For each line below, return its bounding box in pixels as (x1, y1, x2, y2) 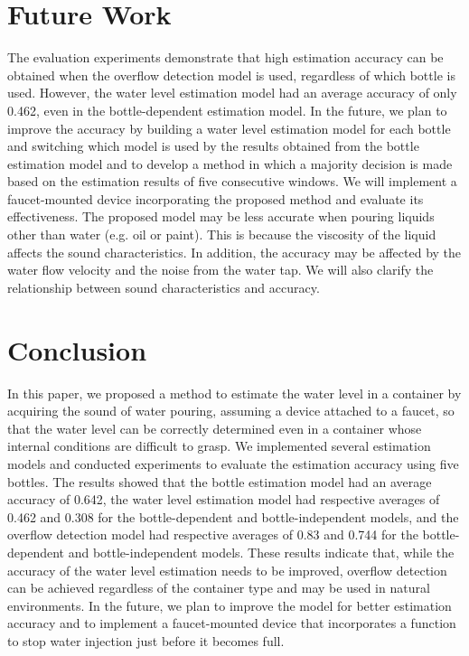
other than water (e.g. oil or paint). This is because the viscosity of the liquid (7, 225, 436, 244)
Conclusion (7, 331, 147, 368)
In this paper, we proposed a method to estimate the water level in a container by (7, 383, 462, 402)
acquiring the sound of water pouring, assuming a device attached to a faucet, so (7, 401, 455, 420)
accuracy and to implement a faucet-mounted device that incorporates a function (7, 614, 456, 633)
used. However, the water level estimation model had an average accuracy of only (7, 83, 457, 102)
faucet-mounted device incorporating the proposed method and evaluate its (7, 189, 424, 208)
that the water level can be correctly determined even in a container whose (7, 418, 422, 437)
